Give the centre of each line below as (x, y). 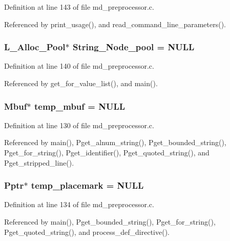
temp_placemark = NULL (87, 185)
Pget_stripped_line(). (39, 162)
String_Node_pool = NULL (134, 47)
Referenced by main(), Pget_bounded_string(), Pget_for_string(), (110, 222)
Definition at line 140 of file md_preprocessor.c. (79, 66)
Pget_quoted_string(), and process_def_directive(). (87, 232)
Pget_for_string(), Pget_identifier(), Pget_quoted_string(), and (107, 152)
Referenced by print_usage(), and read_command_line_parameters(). (115, 24)
